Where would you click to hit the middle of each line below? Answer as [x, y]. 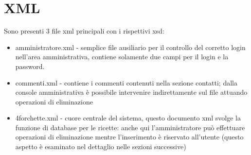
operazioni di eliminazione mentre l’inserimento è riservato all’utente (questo [129, 137]
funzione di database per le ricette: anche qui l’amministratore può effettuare [130, 127]
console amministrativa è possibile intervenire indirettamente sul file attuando [131, 92]
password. [30, 66]
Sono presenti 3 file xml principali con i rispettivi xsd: [84, 31]
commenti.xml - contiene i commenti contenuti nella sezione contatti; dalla [126, 82]
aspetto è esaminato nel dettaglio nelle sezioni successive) [101, 146]
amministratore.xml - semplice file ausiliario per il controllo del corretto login [130, 47]
